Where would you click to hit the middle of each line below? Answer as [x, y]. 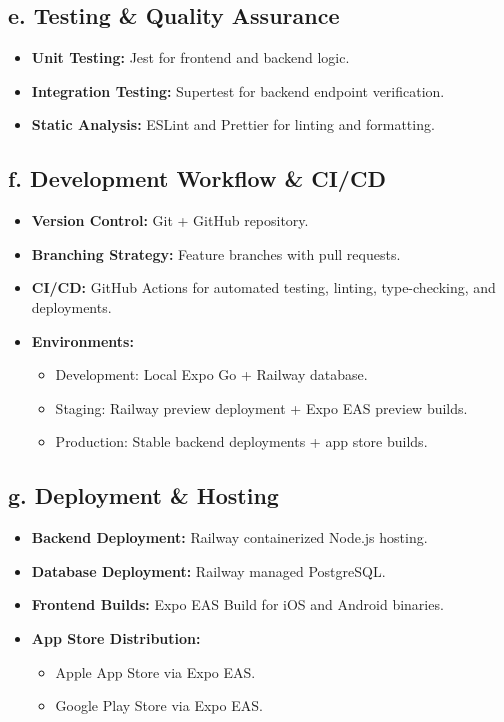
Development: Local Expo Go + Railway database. [211, 374]
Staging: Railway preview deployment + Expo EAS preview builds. [261, 407]
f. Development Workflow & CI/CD [197, 178]
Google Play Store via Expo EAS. [159, 705]
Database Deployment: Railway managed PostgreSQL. [208, 570]
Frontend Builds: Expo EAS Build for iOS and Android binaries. [237, 604]
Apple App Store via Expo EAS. [155, 671]
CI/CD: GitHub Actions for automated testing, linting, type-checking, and [263, 287]
